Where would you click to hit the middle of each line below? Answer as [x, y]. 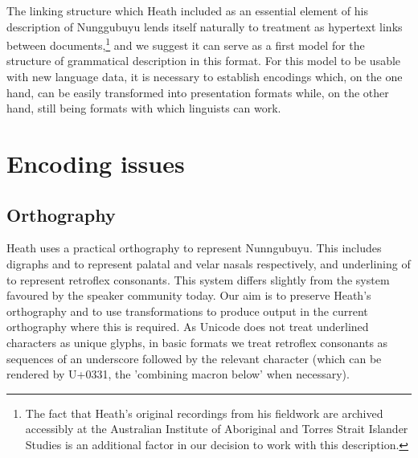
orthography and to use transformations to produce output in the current [187, 311]
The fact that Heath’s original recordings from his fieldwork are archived [204, 413]
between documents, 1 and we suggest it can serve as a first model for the [186, 44]
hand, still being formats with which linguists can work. [144, 108]
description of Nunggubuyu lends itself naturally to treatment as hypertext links [205, 26]
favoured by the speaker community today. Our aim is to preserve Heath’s [189, 295]
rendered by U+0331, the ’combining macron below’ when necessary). [178, 374]
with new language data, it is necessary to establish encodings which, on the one [205, 77]
